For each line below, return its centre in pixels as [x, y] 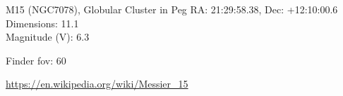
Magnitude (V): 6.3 [48, 37]
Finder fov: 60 [36, 60]
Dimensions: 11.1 [42, 23]
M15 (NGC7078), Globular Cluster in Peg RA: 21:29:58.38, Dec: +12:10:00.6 [172, 9]
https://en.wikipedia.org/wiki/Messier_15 [97, 84]
